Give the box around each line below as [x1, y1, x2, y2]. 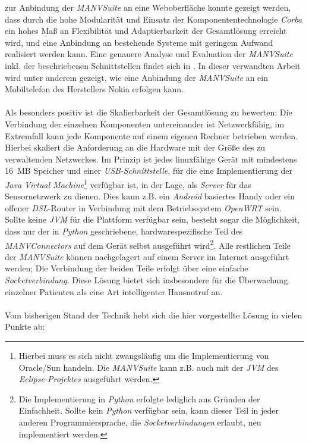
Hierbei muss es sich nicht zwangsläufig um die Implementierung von [18, 349, 269, 361]
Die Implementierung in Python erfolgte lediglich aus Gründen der [18, 392, 260, 405]
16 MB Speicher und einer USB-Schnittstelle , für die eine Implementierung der [5, 164, 293, 177]
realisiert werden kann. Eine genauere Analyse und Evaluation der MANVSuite [5, 48, 293, 60]
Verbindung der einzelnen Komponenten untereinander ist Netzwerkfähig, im [5, 117, 285, 130]
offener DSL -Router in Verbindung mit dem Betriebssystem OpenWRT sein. [5, 201, 282, 214]
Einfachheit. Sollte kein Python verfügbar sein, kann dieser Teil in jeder [18, 404, 279, 417]
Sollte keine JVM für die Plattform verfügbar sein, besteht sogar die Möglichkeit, [5, 213, 300, 226]
